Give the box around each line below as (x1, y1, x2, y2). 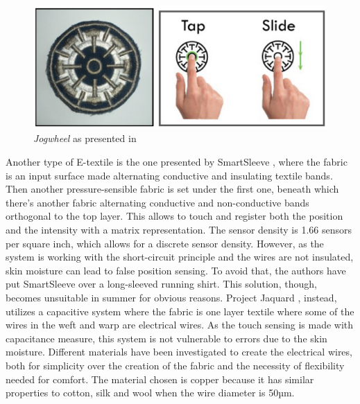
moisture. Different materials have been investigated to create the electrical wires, (6, 344, 352, 359)
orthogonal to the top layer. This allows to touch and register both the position (6, 209, 343, 223)
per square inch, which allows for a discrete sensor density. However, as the (6, 236, 324, 250)
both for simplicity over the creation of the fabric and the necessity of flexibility (6, 358, 345, 372)
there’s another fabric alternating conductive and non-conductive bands (6, 195, 309, 209)
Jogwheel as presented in (33, 131, 137, 146)
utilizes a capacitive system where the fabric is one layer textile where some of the (6, 304, 354, 318)
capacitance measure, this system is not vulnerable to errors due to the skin (6, 331, 327, 345)
